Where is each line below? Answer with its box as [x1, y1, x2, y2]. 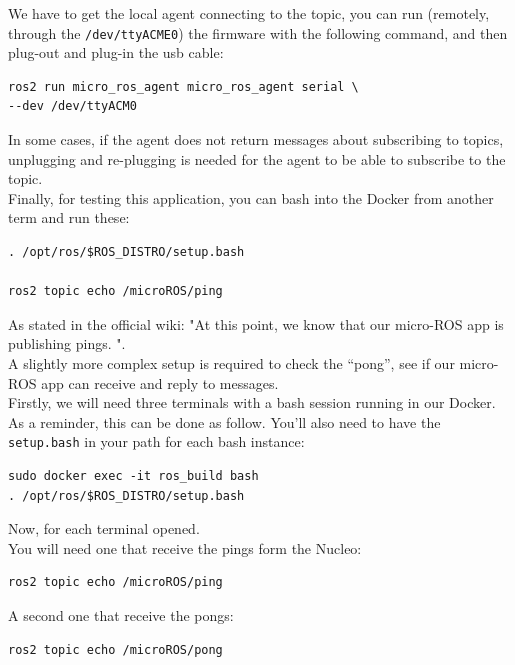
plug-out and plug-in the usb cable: [8, 42, 224, 63]
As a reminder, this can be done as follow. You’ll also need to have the [8, 411, 441, 432]
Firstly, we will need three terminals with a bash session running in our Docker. [8, 392, 496, 413]
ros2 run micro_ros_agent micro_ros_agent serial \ [8, 79, 359, 94]
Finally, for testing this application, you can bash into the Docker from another [8, 187, 494, 208]
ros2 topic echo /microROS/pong [8, 642, 223, 657]
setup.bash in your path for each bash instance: [8, 431, 305, 452]
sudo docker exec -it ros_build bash [8, 469, 259, 483]
